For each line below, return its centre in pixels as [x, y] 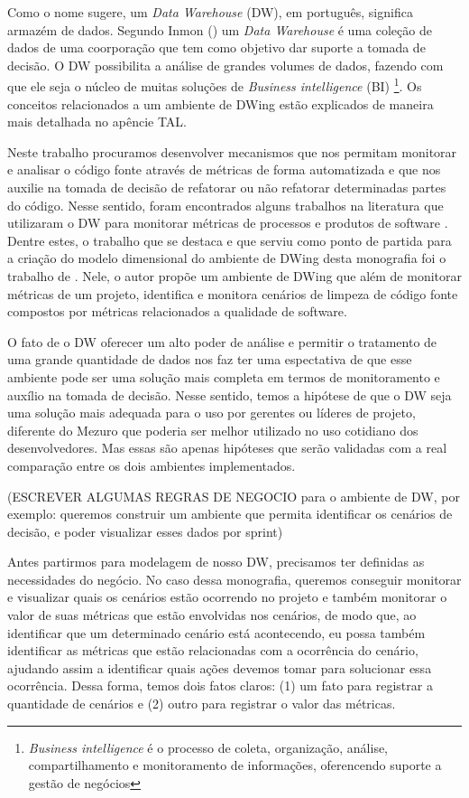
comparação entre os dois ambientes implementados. [152, 465]
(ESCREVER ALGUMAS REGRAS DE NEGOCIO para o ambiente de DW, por [234, 496]
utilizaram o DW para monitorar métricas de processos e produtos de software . [228, 223]
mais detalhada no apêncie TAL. [97, 122]
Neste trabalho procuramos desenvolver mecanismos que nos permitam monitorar [232, 151]
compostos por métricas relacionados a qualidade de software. [177, 311]
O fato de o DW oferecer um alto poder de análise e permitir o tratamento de [222, 341]
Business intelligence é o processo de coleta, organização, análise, [208, 747]
